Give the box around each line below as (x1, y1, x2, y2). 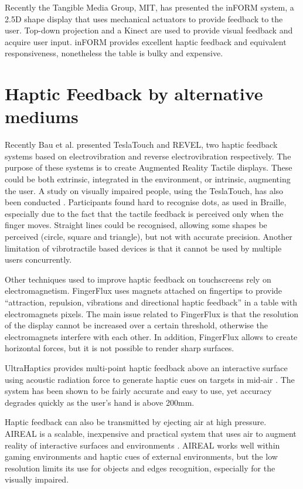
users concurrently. (5, 253, 72, 266)
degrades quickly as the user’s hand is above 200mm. (5, 396, 195, 408)
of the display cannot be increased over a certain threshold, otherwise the (5, 319, 268, 331)
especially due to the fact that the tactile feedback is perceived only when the (5, 207, 284, 219)
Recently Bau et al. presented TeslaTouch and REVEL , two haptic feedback (5, 138, 278, 151)
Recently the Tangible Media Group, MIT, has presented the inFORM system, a (5, 1, 294, 13)
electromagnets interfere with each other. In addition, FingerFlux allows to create (5, 330, 298, 342)
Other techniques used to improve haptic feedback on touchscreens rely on (5, 273, 271, 285)
